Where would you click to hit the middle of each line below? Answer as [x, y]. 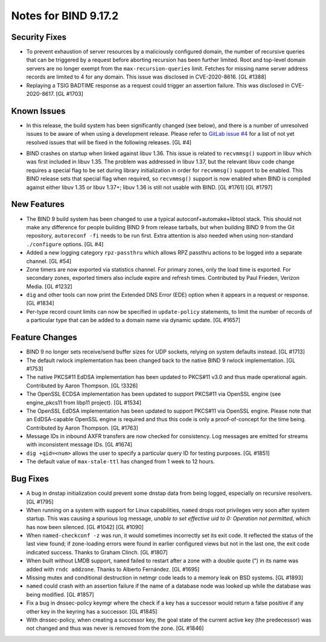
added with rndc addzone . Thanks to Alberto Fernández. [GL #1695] [113, 569]
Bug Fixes [30, 479]
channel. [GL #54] [49, 261]
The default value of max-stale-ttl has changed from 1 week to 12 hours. [121, 462]
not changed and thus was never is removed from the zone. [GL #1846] [115, 628]
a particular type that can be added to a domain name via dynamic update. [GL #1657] [133, 320]
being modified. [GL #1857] [60, 594]
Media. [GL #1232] [49, 286]
